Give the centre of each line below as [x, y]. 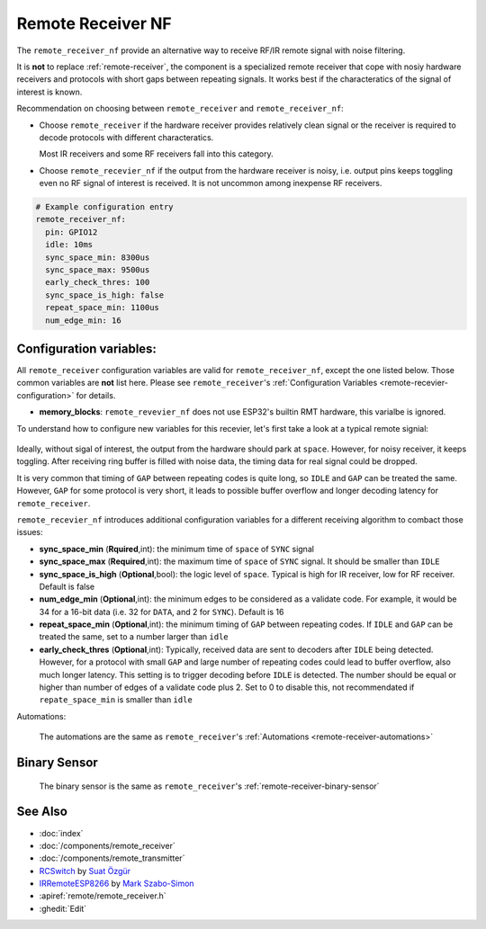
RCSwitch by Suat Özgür [85, 871]
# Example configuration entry [105, 207]
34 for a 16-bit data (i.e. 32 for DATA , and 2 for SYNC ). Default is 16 [162, 612]
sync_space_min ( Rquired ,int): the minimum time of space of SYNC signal [177, 549]
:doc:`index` [61, 833]
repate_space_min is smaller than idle [116, 700]
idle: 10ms [69, 245]
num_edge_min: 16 [83, 320]
